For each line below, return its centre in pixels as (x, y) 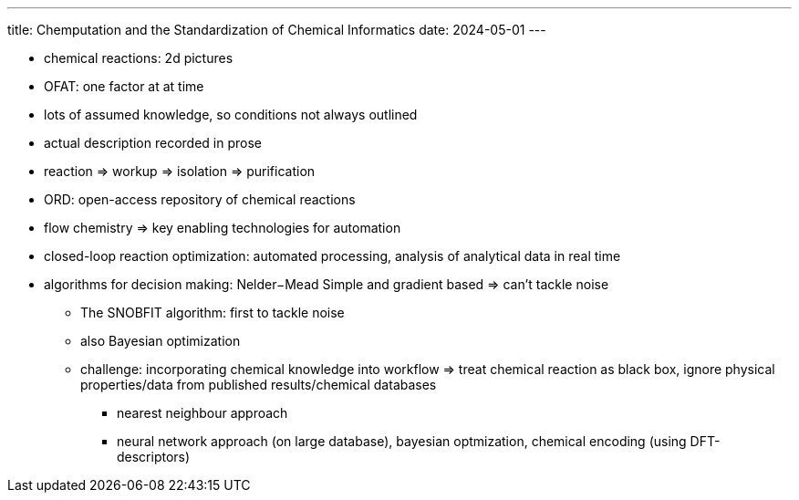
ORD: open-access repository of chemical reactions (200, 199)
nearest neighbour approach (202, 413)
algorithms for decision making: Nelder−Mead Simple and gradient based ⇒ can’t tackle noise (327, 284)
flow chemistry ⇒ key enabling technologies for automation (223, 228)
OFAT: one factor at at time (124, 86)
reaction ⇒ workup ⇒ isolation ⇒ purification (180, 171)
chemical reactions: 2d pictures (139, 58)
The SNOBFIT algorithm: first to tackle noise (213, 312)
